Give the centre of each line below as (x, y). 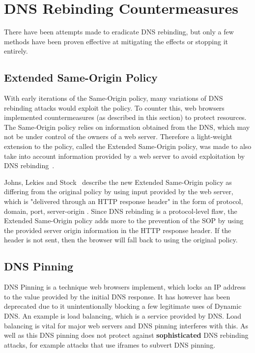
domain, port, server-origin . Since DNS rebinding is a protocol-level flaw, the (121, 211)
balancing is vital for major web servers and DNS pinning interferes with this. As (126, 325)
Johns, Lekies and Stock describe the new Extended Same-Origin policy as (118, 182)
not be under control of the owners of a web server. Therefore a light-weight (118, 136)
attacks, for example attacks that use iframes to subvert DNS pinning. (110, 344)
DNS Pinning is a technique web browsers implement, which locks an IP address (125, 287)
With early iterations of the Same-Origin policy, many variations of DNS (113, 98)
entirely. (16, 51)
